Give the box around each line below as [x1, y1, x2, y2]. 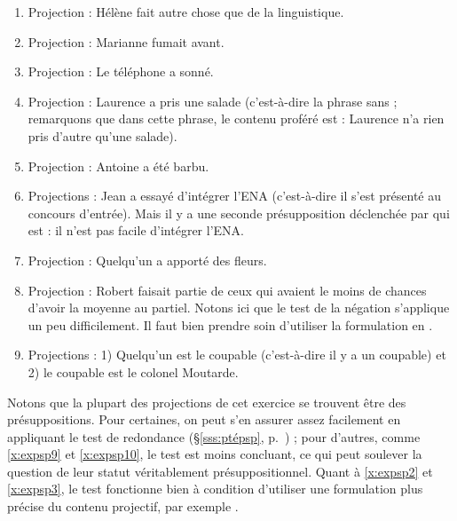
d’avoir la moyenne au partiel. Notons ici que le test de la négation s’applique [28, 298, 450, 317]
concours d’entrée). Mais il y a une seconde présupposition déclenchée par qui [28, 203, 450, 222]
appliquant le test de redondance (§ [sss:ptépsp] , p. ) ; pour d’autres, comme [7, 427, 421, 446]
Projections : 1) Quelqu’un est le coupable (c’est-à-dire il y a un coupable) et [28, 345, 446, 364]
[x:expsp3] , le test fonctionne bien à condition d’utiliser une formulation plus [7, 479, 423, 498]
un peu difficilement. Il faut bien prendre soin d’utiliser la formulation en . [28, 315, 433, 334]
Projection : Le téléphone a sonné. [28, 62, 214, 81]
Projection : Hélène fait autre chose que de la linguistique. [28, 3, 344, 20]
